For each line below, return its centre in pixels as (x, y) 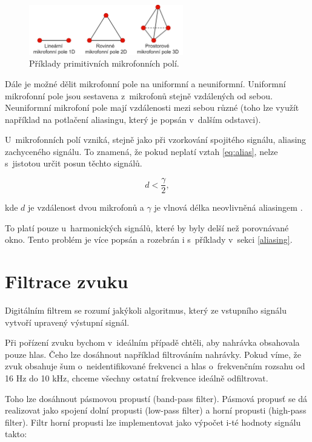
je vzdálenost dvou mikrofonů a (86, 207)
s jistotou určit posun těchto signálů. (74, 163)
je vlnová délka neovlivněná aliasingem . (228, 207)
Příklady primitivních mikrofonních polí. (104, 63)
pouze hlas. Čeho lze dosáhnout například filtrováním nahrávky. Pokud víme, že (153, 354)
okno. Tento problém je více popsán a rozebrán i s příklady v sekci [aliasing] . (149, 239)
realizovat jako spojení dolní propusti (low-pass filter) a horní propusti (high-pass (156, 410)
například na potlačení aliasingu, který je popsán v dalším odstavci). (133, 119)
